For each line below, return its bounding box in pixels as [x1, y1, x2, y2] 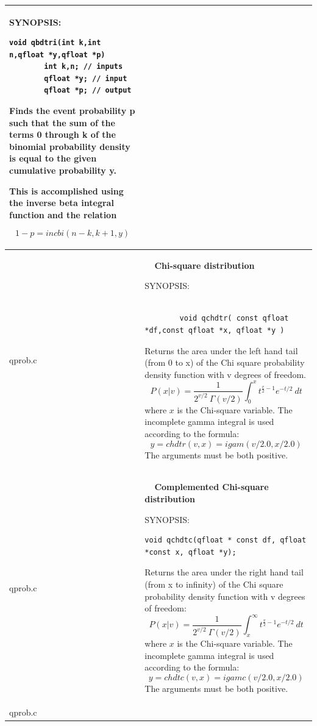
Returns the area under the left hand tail [144, 344, 298, 357]
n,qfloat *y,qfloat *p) [9, 50, 105, 59]
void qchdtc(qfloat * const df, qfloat [144, 536, 307, 545]
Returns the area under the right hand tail [144, 566, 304, 578]
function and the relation [9, 208, 117, 221]
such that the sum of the [9, 116, 115, 129]
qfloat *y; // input [44, 74, 127, 83]
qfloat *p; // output [44, 86, 132, 95]
